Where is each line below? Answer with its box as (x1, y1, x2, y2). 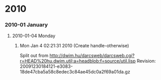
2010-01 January (5, 21, 48, 29)
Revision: (137, 58, 156, 64)
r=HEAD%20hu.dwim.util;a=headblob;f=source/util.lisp (19, 58, 136, 64)
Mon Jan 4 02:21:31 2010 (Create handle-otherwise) (19, 43, 129, 49)
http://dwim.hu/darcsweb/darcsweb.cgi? (49, 52, 135, 59)
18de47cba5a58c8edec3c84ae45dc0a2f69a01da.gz (19, 69, 130, 75)
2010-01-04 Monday (12, 33, 56, 39)
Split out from (19, 52, 49, 59)
